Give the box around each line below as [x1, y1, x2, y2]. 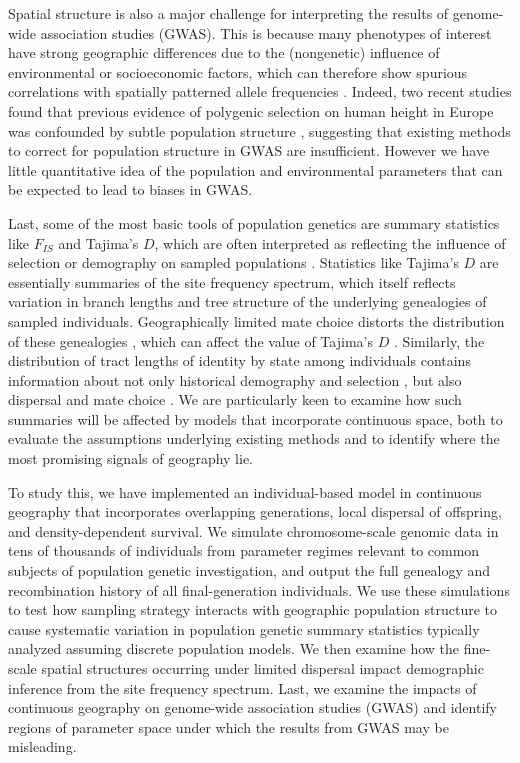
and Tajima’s [58, 232, 139, 253]
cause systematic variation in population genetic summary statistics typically [8, 618, 480, 639]
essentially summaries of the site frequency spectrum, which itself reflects [8, 271, 456, 292]
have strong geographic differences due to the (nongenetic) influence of [8, 42, 440, 63]
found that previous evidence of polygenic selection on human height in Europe [8, 100, 494, 121]
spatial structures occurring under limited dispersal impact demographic [41, 658, 484, 678]
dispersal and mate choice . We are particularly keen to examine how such [8, 389, 462, 410]
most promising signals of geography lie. [8, 448, 253, 469]
